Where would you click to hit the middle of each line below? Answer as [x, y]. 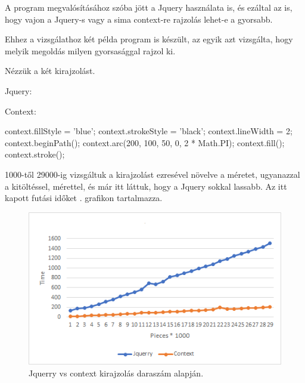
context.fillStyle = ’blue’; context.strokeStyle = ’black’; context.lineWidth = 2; [149, 131]
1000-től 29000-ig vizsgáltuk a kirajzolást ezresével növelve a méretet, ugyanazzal [152, 174]
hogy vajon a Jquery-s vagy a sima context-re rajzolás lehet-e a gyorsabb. [139, 19]
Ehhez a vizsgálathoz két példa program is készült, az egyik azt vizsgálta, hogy [149, 39]
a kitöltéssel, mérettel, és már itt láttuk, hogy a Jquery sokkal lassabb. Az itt [146, 186]
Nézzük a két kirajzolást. [50, 71]
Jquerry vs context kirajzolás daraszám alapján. [116, 373]
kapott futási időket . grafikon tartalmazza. [84, 198]
